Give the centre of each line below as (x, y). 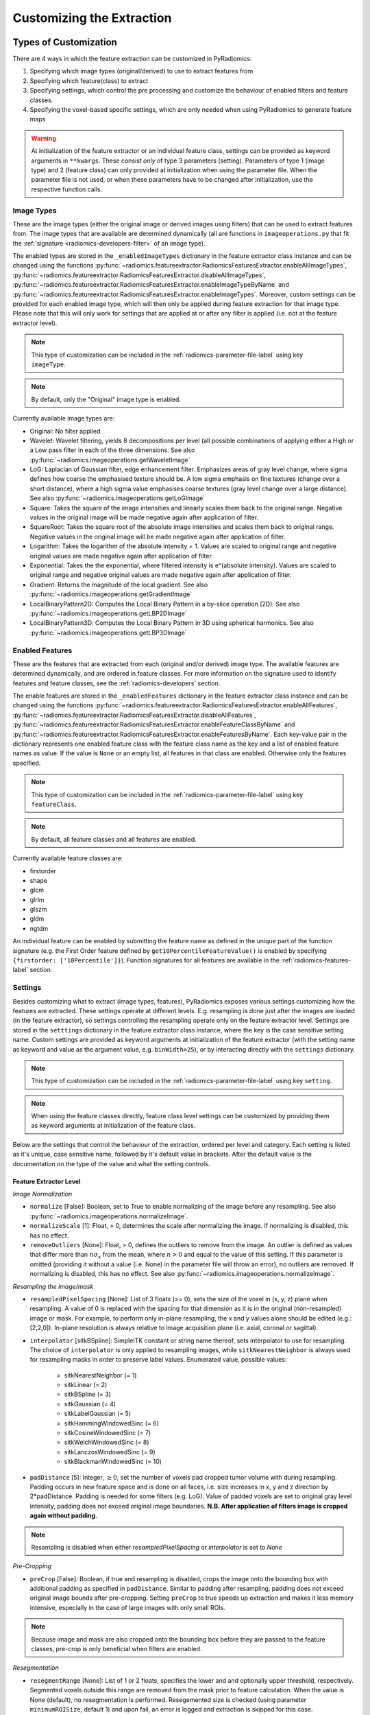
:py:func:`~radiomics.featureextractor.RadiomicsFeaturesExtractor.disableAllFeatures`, (135, 715)
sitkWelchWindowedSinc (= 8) (107, 1442)
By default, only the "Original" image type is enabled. (106, 399)
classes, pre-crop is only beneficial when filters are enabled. (116, 1649)
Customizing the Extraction (92, 18)
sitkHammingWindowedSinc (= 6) (111, 1423)
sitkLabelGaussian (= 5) (98, 1414)
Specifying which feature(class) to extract (89, 81)
